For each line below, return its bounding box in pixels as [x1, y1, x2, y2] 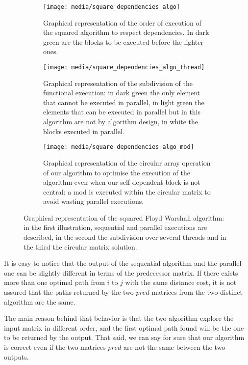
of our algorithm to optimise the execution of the [43, 167, 190, 177]
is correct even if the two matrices [4, 342, 106, 352]
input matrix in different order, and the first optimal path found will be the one [4, 322, 244, 333]
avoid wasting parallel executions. [43, 196, 144, 206]
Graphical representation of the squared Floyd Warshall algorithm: [24, 212, 224, 223]
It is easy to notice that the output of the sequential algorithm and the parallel [4, 258, 242, 268]
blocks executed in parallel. [43, 126, 124, 136]
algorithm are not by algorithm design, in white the [43, 116, 198, 127]
